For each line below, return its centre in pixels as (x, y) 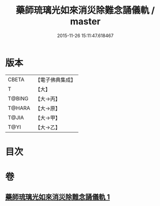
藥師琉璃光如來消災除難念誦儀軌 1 (58, 197)
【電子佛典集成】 (56, 80)
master (85, 22)
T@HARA (19, 108)
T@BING (18, 98)
